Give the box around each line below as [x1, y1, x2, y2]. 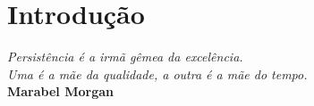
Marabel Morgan [7, 82, 114, 101]
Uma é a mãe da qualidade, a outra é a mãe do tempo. [7, 64, 308, 83]
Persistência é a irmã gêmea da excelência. [7, 47, 243, 66]
